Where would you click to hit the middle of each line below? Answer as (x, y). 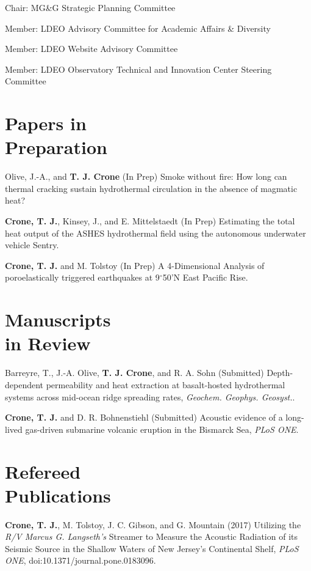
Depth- (280, 373)
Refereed (43, 471)
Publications (58, 495)
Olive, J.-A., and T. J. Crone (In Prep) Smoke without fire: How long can (146, 176)
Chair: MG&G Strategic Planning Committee (90, 7)
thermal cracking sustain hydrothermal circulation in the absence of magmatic (151, 188)
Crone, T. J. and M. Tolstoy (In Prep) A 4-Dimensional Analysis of (135, 265)
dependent (24, 384)
